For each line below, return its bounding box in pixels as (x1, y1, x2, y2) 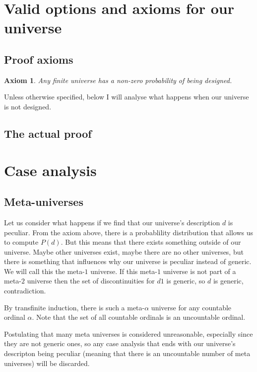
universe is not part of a (163, 266, 236, 276)
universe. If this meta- (90, 266, 158, 276)
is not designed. (4, 101, 52, 111)
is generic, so (166, 276, 205, 286)
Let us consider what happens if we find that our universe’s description (4, 217, 220, 227)
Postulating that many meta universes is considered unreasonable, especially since (4, 328, 253, 339)
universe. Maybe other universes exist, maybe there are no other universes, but (4, 246, 244, 257)
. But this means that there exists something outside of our (61, 237, 241, 247)
